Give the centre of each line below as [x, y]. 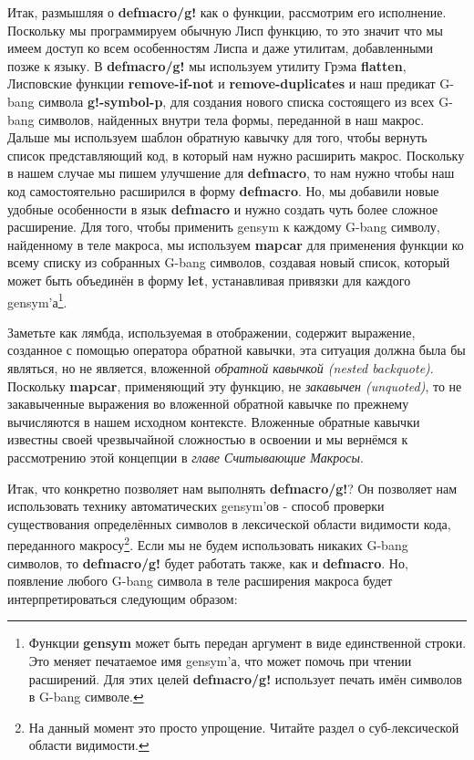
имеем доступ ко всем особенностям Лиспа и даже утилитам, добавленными [220, 48]
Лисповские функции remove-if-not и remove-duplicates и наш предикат [222, 83]
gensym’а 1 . [37, 300]
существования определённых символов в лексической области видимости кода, [229, 523]
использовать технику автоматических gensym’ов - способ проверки [196, 506]
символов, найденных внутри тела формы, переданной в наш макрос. [232, 119]
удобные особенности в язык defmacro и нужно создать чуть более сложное [223, 208]
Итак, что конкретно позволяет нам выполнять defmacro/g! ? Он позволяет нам [232, 488]
